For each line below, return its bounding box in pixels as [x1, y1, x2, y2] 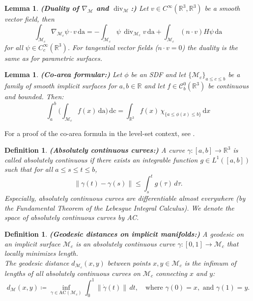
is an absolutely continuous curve [76, 238, 175, 248]
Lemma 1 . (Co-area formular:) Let [4, 69, 122, 80]
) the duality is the [182, 42, 238, 52]
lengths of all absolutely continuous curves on [4, 268, 141, 278]
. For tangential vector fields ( [67, 42, 158, 52]
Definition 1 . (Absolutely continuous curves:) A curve [4, 145, 185, 155]
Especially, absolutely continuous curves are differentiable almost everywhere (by [4, 193, 246, 203]
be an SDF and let [131, 69, 186, 80]
